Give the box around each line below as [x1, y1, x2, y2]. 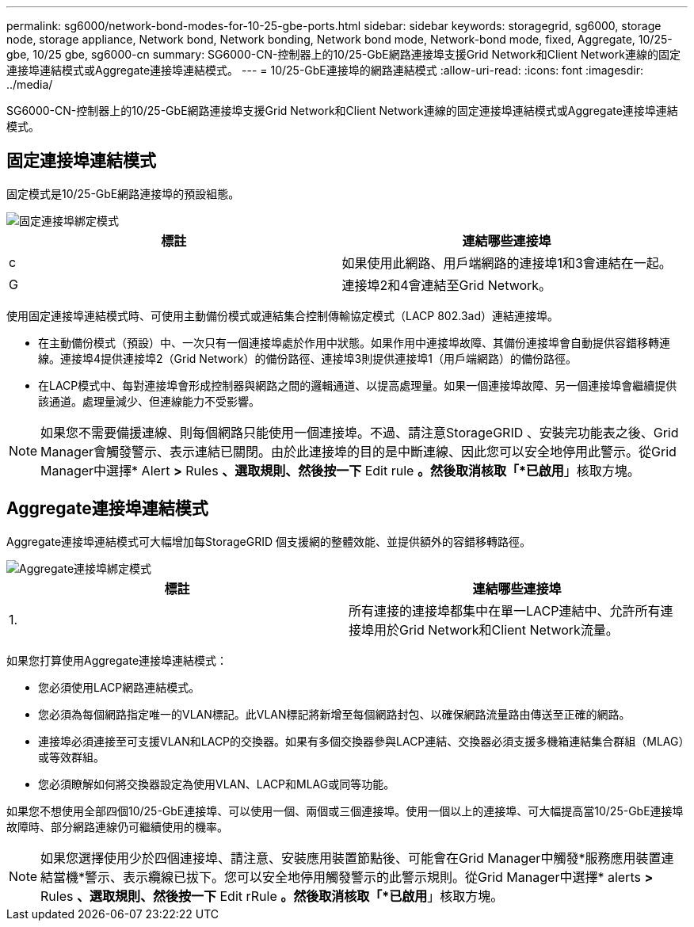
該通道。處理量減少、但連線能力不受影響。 [38, 394, 260, 408]
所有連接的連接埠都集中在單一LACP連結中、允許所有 [349, 602, 661, 619]
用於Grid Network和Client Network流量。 [374, 621, 619, 638]
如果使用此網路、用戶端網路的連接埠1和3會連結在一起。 [341, 254, 672, 271]
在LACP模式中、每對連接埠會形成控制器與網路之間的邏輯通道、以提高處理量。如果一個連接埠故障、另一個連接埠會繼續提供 [38, 378, 677, 392]
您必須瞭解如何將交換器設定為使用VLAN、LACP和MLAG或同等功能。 [38, 776, 395, 791]
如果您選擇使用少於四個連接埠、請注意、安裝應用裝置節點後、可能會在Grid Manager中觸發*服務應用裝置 [40, 849, 662, 866]
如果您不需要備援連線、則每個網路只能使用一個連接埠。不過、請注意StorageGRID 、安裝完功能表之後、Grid [40, 424, 679, 441]
